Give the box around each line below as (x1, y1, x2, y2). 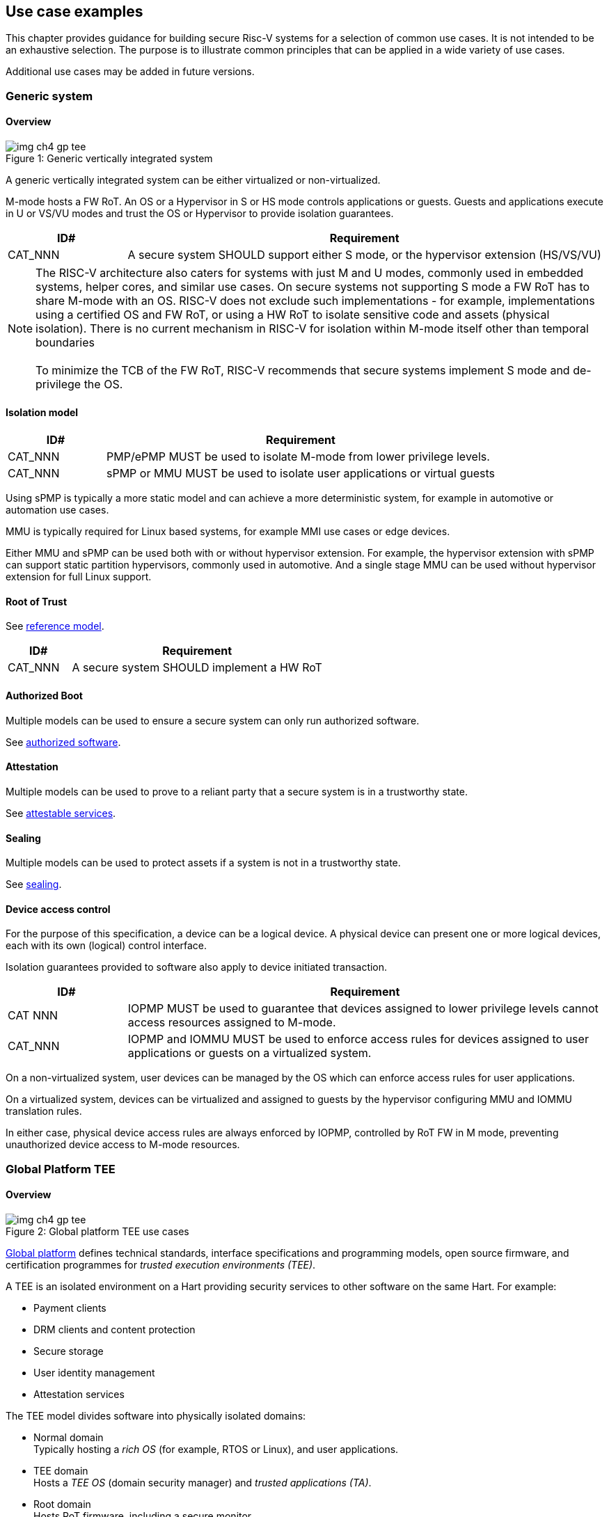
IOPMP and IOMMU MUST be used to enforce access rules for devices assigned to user (127, 1032, 589, 1047)
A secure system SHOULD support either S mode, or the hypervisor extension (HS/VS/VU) (127, 248, 601, 262)
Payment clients (33, 1301, 106, 1314)
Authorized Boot (6, 690, 83, 702)
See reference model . (6, 620, 104, 633)
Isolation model (6, 406, 79, 418)
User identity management (33, 1366, 155, 1379)
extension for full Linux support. (6, 571, 152, 583)
